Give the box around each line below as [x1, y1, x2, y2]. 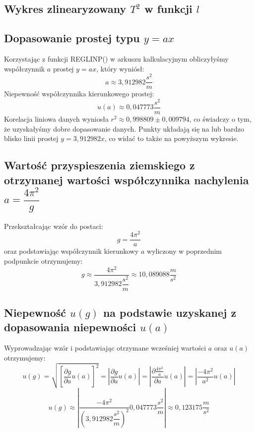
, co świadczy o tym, [189, 114, 252, 124]
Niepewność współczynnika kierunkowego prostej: [4, 88, 154, 99]
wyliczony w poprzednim [147, 246, 222, 256]
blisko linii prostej [4, 133, 59, 144]
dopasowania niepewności [4, 319, 136, 335]
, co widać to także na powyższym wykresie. [104, 133, 239, 144]
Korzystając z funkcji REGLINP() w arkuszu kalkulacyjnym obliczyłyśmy [4, 53, 229, 64]
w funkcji [144, 1, 192, 16]
